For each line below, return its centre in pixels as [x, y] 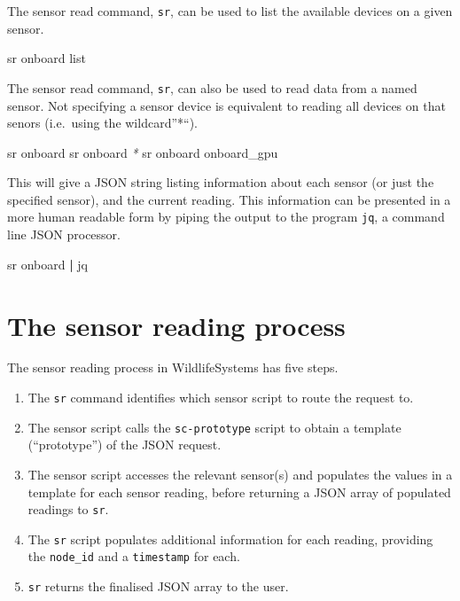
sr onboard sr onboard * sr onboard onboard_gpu [143, 152]
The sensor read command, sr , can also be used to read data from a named [212, 87]
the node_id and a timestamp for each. [134, 556]
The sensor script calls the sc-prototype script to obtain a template [214, 427]
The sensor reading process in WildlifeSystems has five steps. [173, 367]
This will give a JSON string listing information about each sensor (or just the [221, 182]
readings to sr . [68, 509]
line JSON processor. [64, 234]
